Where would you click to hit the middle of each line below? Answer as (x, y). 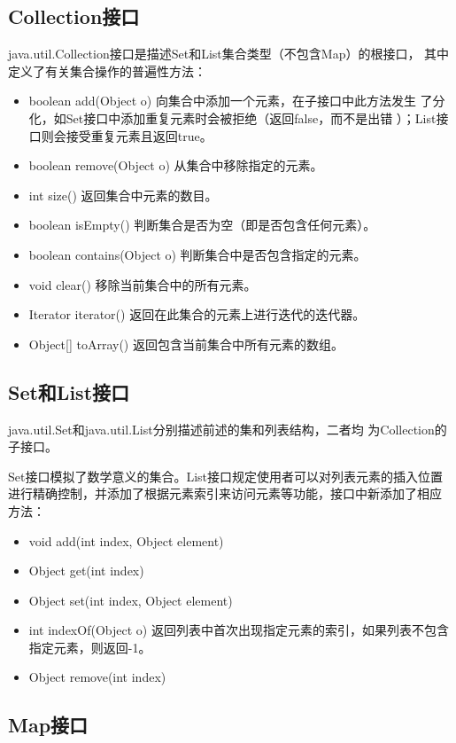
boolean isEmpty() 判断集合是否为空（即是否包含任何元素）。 (202, 225)
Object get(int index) (86, 571)
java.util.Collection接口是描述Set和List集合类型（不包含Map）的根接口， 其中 (229, 54)
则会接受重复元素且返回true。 (127, 135)
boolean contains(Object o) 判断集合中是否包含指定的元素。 (197, 254)
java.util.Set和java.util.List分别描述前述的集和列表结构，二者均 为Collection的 (228, 429)
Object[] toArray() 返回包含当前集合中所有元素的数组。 (186, 344)
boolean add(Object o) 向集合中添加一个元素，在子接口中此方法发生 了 (231, 101)
